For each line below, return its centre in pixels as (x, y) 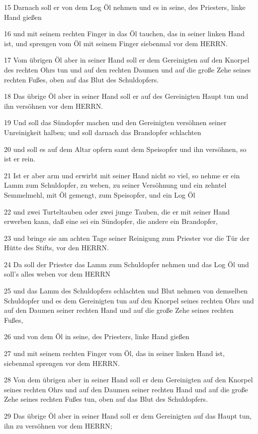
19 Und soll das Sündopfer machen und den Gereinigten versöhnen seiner (115, 122)
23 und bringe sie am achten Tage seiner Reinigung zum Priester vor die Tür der (127, 238)
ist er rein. (20, 159)
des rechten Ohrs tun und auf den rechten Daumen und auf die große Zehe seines (128, 69)
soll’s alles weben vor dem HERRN (57, 274)
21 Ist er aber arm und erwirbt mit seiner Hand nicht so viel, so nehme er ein (122, 175)
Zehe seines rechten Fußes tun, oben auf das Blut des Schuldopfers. (106, 399)
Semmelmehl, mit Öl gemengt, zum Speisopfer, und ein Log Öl (100, 194)
